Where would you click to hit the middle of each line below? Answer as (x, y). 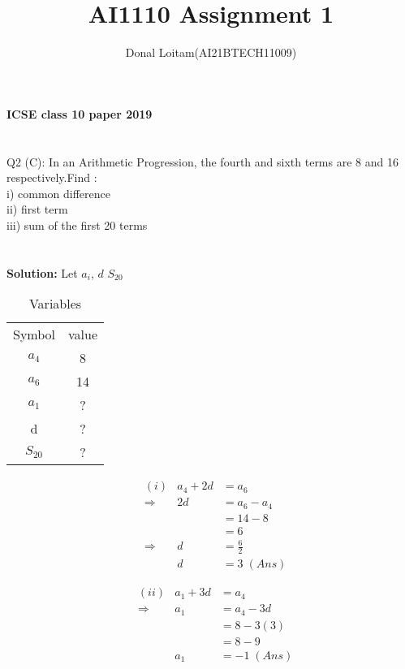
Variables (55, 304)
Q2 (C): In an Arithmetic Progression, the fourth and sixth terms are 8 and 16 (202, 161)
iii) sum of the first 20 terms (77, 224)
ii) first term (37, 209)
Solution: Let (42, 272)
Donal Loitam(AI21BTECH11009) (211, 52)
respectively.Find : (52, 177)
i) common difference (58, 193)
